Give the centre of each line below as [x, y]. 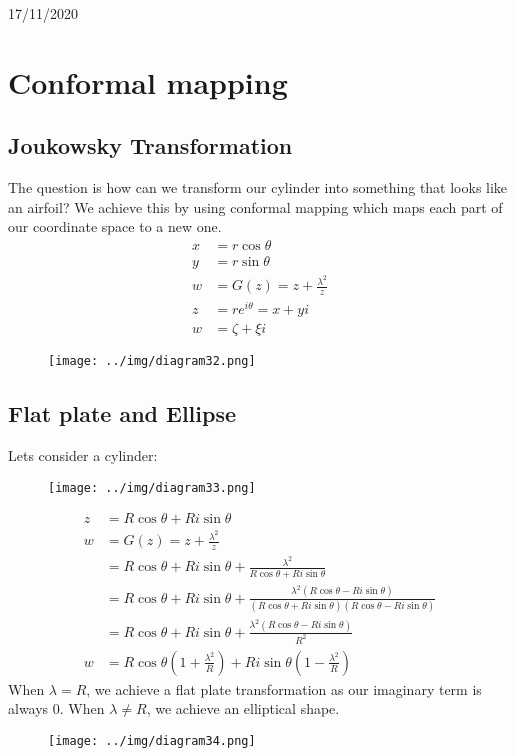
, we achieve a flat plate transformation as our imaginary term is [284, 688]
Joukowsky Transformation [150, 145]
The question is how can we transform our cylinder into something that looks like [258, 187]
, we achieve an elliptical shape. [243, 708]
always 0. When [56, 708]
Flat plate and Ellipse [122, 413]
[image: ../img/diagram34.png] [152, 740]
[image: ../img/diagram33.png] [152, 487]
